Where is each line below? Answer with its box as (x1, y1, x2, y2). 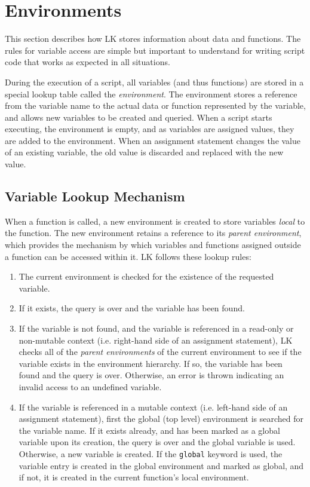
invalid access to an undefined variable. (19, 380, 162, 393)
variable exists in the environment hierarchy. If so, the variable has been (19, 357, 283, 369)
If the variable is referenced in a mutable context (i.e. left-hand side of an (19, 400, 288, 413)
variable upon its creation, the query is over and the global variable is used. (19, 436, 296, 448)
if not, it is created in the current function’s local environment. (19, 471, 249, 483)
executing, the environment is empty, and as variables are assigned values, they (5, 122, 294, 135)
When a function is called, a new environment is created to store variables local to (5, 215, 305, 227)
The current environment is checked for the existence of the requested (19, 270, 274, 283)
